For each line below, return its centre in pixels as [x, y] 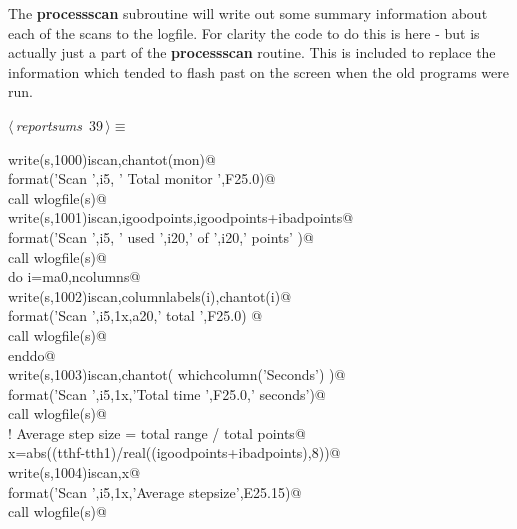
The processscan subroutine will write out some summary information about [248, 13]
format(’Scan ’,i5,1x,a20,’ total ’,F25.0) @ [135, 315]
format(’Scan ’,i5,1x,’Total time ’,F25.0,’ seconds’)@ [167, 393]
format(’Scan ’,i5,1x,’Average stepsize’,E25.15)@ [155, 491]
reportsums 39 [59, 124]
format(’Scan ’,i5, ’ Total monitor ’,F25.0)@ [142, 178]
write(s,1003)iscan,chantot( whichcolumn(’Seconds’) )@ [177, 374]
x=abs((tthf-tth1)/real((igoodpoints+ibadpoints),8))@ [174, 452]
